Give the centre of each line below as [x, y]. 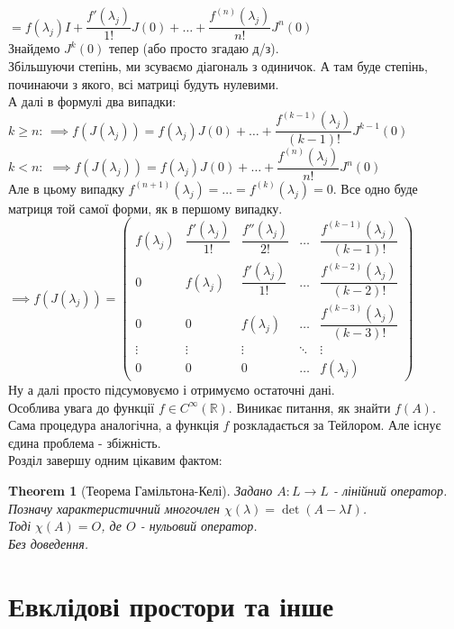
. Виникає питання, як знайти [309, 407]
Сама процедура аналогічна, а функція [113, 425]
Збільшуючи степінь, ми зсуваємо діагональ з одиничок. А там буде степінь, [218, 66]
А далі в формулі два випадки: [92, 101]
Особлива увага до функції [82, 407]
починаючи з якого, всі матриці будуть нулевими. [144, 83]
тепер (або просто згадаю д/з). [194, 48]
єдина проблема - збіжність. [85, 442]
